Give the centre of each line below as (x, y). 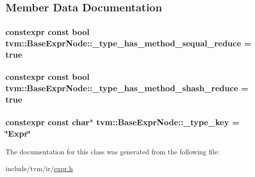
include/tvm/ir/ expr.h (39, 168)
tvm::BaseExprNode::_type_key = (168, 122)
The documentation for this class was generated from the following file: (112, 152)
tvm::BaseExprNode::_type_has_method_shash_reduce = (127, 88)
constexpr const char (48, 122)
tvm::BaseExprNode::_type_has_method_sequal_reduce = (128, 43)
